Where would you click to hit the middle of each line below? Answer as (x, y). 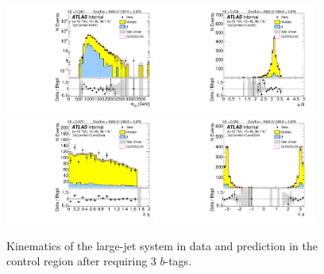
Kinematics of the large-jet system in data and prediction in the (162, 245)
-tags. (178, 261)
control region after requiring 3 (81, 261)
